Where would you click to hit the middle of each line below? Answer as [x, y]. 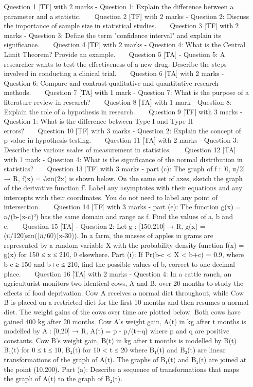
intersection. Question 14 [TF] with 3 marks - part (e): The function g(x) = [123, 207]
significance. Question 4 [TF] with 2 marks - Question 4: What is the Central [125, 45]
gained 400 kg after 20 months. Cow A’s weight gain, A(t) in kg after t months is [125, 321]
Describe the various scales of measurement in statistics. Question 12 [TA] [120, 149]
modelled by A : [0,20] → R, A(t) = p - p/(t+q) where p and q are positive [117, 331]
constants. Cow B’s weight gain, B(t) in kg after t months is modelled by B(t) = [124, 340]
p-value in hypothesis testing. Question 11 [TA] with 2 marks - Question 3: [121, 140]
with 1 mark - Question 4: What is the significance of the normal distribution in [123, 159]
